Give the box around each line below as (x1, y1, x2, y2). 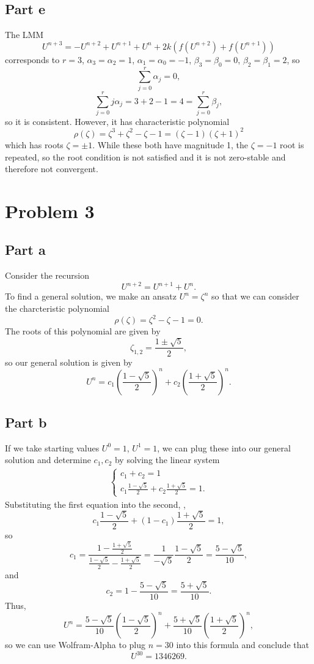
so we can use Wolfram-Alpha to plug (5, 638, 146, 651)
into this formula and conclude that (176, 638, 309, 651)
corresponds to (5, 53, 60, 66)
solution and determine (5, 453, 91, 466)
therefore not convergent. (5, 162, 98, 175)
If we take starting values (5, 441, 100, 454)
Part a (5, 240, 46, 259)
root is (280, 138, 304, 151)
